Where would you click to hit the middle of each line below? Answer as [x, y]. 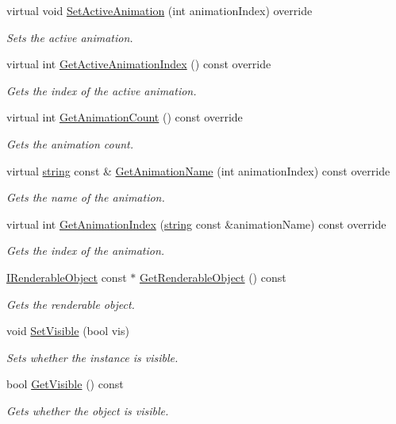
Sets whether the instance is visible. [92, 357]
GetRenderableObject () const [213, 277]
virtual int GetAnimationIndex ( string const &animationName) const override [196, 224]
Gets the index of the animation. [86, 251]
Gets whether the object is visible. [88, 410]
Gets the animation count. [70, 143]
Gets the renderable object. [71, 304]
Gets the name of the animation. [86, 197]
